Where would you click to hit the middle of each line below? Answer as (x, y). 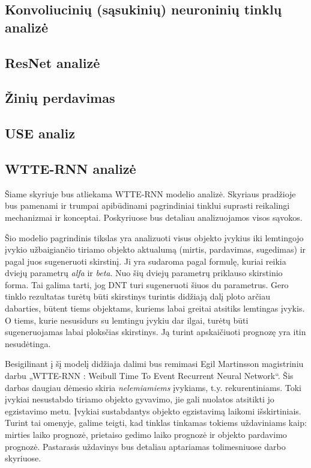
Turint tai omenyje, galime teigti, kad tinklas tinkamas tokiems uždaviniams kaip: (156, 423)
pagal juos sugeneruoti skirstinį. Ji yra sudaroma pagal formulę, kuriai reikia (146, 261)
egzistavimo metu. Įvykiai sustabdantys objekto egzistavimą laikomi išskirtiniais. (153, 411)
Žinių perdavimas (60, 98)
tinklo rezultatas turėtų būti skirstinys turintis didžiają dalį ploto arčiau (138, 296)
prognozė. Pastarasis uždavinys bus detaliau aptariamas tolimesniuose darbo (145, 446)
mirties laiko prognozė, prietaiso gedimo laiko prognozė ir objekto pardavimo (146, 434)
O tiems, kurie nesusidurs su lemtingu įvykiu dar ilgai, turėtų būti (127, 320)
